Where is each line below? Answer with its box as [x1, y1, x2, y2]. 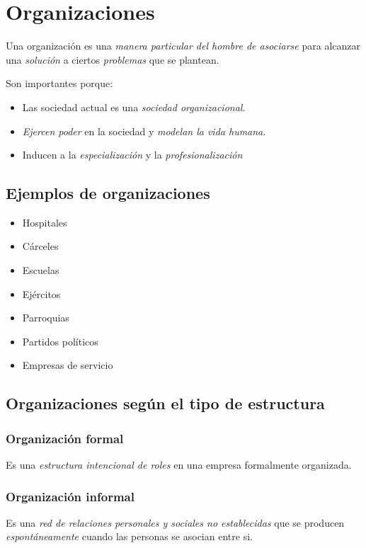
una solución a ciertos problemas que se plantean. [6, 52, 219, 67]
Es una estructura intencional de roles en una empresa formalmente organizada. [6, 457, 352, 472]
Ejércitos [22, 286, 61, 301]
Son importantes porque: [6, 76, 113, 91]
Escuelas [22, 263, 59, 278]
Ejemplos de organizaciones [6, 182, 210, 204]
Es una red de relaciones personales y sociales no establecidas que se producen [6, 515, 345, 530]
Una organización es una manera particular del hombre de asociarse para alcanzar [6, 38, 360, 53]
